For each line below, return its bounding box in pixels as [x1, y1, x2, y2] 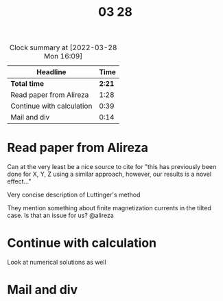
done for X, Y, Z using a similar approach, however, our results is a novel [7, 170, 212, 179]
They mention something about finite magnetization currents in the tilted [7, 204, 211, 212]
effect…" [7, 177, 32, 186]
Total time [10, 79, 45, 89]
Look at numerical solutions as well [7, 258, 106, 267]
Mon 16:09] [43, 52, 83, 61]
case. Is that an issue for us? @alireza [7, 211, 115, 220]
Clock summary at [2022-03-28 [9, 43, 117, 52]
